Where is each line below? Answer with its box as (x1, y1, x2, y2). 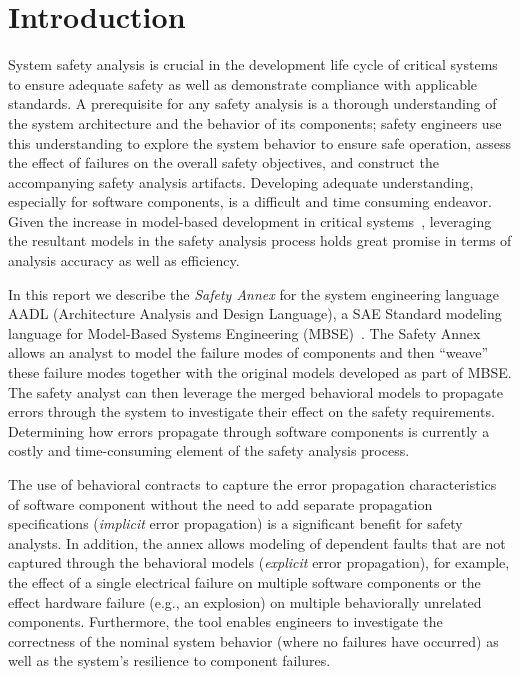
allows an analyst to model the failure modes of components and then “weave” (8, 342, 489, 363)
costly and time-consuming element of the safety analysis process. (8, 440, 410, 461)
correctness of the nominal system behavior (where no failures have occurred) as (8, 630, 499, 651)
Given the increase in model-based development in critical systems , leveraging (8, 210, 492, 231)
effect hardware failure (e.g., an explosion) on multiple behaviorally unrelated (8, 591, 482, 612)
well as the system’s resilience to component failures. (8, 650, 331, 671)
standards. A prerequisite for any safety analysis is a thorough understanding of (8, 93, 497, 114)
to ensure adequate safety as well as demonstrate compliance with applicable (8, 73, 478, 94)
